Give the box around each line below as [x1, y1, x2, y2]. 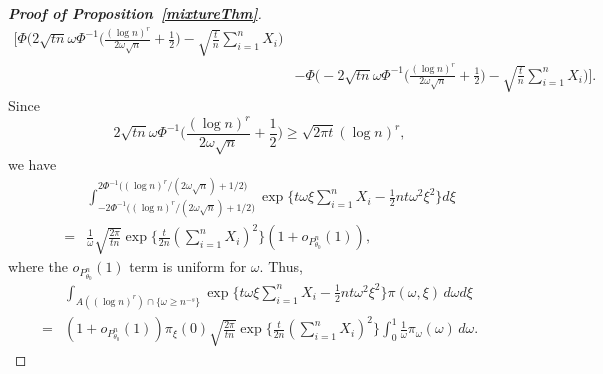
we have [8, 153, 57, 174]
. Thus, [259, 256, 303, 277]
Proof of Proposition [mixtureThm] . [8, 3, 262, 23]
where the [8, 256, 68, 277]
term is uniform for [129, 256, 247, 277]
